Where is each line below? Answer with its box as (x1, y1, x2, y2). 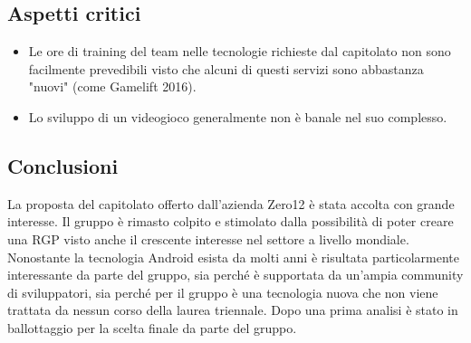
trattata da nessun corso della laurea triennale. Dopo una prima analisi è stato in (7, 300, 458, 319)
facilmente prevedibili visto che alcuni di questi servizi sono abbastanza (28, 59, 424, 78)
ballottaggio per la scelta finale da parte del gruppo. (7, 318, 297, 337)
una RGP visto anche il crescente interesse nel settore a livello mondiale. (7, 229, 409, 248)
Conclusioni (7, 151, 119, 179)
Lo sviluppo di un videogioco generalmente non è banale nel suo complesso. (28, 107, 447, 126)
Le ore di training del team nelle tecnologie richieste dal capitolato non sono (28, 42, 451, 61)
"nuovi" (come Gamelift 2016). (28, 77, 197, 96)
